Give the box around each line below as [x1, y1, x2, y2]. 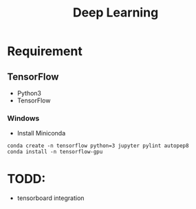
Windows [7, 113, 40, 123]
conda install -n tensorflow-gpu [7, 148, 103, 155]
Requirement [7, 43, 83, 59]
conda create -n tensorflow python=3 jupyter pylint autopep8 [7, 142, 189, 149]
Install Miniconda [17, 129, 66, 137]
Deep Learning [72, 5, 159, 21]
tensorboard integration [17, 194, 85, 202]
